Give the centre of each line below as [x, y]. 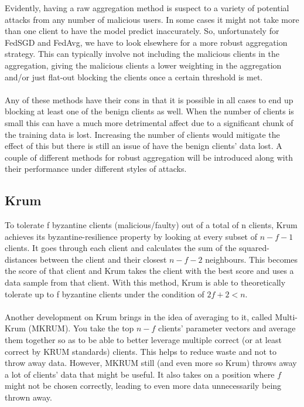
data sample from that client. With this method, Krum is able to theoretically [145, 282]
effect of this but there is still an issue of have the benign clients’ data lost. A [144, 146]
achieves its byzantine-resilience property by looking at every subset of [131, 236]
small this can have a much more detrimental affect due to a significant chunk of [149, 122]
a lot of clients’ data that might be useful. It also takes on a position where [140, 374]
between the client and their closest [103, 259]
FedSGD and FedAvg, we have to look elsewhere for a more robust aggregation [146, 42]
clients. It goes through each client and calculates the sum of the [121, 248]
